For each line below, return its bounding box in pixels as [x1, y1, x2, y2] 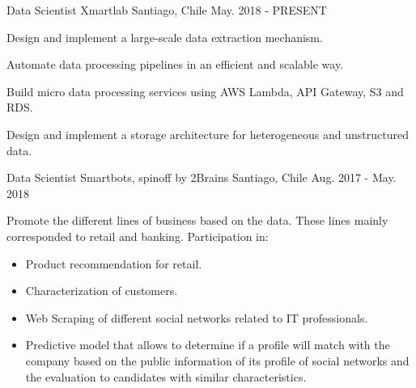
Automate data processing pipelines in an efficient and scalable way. [6, 56, 344, 73]
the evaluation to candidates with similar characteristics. [25, 368, 307, 385]
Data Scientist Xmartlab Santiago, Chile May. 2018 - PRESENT [6, 2, 327, 18]
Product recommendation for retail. [25, 255, 202, 272]
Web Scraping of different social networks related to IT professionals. [25, 309, 368, 326]
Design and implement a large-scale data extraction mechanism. [6, 28, 323, 45]
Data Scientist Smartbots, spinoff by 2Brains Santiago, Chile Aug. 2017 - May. [6, 169, 397, 186]
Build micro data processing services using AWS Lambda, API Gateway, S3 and [6, 82, 404, 99]
